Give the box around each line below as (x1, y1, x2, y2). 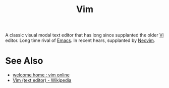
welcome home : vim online (12, 72, 70, 78)
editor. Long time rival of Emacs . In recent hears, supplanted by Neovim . (5, 37, 155, 43)
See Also (5, 55, 43, 67)
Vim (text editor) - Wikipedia (12, 77, 72, 83)
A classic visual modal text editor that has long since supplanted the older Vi (5, 32, 164, 38)
